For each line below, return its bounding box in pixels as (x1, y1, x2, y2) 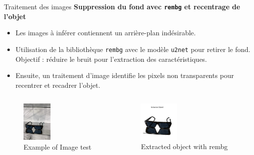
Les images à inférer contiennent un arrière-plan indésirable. (15, 27, 196, 38)
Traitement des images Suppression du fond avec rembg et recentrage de (4, 1, 240, 11)
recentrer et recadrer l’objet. (15, 79, 101, 90)
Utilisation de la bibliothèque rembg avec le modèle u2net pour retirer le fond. (15, 44, 251, 54)
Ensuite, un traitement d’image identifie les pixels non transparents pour (15, 70, 234, 80)
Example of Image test (24, 141, 92, 152)
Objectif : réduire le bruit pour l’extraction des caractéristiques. (15, 53, 207, 64)
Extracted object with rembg (141, 141, 228, 152)
